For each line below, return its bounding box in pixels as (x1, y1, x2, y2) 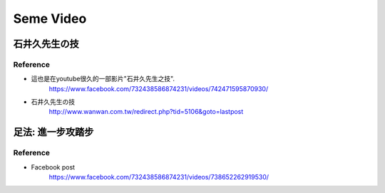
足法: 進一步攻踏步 (13, 126, 94, 138)
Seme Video (13, 11, 87, 26)
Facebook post (31, 162, 75, 171)
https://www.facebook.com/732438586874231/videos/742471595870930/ (48, 84, 269, 93)
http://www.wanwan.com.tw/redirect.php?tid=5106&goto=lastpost (48, 108, 244, 116)
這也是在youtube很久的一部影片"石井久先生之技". (31, 75, 175, 83)
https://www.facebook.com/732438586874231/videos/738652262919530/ (48, 173, 269, 182)
